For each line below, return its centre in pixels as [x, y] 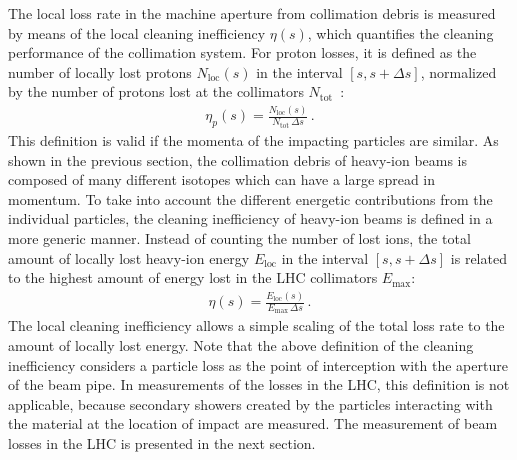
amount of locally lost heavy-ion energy [129, 257]
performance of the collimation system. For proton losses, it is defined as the [242, 52]
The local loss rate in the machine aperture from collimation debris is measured [252, 13]
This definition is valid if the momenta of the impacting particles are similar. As [253, 140]
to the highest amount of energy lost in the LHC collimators [193, 277]
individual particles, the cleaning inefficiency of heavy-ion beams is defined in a [250, 218]
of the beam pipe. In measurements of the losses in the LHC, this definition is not [259, 384]
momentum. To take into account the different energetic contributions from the [250, 198]
